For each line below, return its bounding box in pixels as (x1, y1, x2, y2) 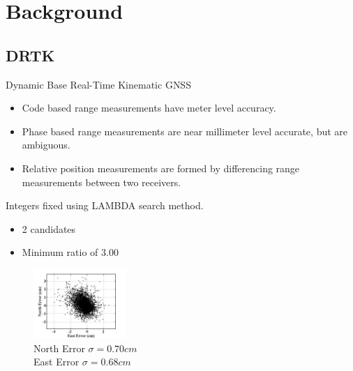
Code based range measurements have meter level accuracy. (22, 100, 276, 115)
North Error (33, 340, 85, 355)
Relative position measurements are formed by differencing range (22, 160, 300, 175)
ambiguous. (22, 137, 70, 152)
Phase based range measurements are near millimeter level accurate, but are (22, 123, 348, 138)
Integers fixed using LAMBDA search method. (6, 198, 204, 213)
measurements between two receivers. (22, 174, 181, 189)
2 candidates (22, 221, 76, 236)
